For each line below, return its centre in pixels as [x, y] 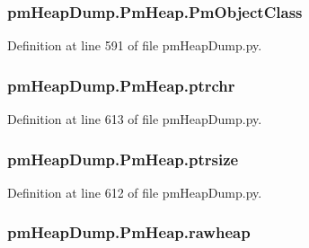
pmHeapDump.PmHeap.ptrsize [123, 159]
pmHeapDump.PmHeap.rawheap [129, 232]
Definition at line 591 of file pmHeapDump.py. [135, 45]
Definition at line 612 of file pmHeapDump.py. [135, 192]
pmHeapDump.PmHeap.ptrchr [121, 85]
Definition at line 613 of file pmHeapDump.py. [135, 119]
